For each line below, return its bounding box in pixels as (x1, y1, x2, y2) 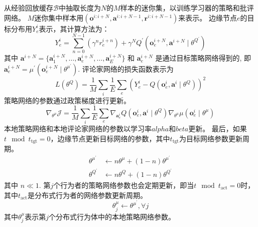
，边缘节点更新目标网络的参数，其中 (50, 133, 170, 143)
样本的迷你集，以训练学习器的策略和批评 (120, 3, 254, 13)
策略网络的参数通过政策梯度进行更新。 (4, 95, 131, 105)
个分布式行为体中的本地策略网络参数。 (49, 211, 176, 221)
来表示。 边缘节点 (178, 12, 237, 23)
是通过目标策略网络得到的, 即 (155, 53, 251, 63)
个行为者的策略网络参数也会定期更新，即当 (53, 179, 194, 190)
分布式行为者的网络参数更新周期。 (34, 189, 147, 200)
